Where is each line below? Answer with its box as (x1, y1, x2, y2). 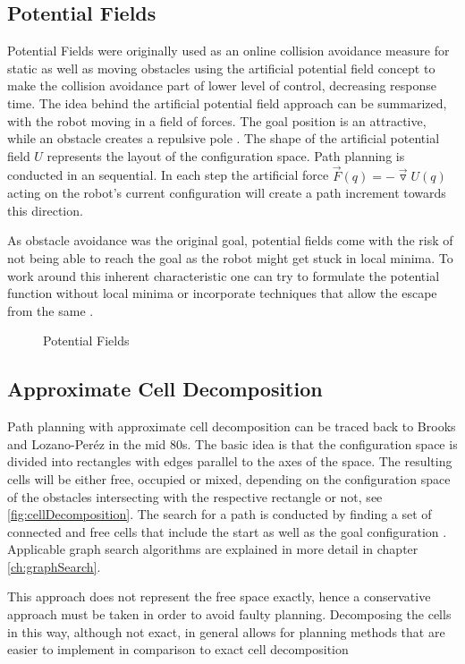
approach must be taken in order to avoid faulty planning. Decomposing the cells (7, 605, 452, 624)
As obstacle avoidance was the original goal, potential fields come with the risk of (7, 231, 453, 250)
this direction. (7, 200, 83, 219)
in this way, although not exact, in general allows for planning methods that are (7, 622, 445, 641)
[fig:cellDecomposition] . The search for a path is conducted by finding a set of (7, 505, 432, 524)
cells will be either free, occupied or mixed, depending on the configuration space (7, 469, 451, 488)
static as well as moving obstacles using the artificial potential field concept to (7, 58, 435, 77)
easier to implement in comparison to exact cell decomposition (7, 640, 349, 659)
